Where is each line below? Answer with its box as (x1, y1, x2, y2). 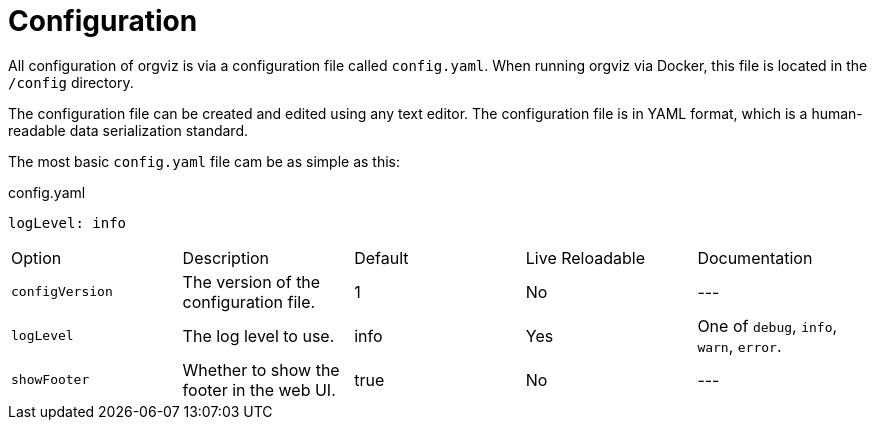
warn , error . (697, 335, 782, 356)
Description (182, 247, 270, 268)
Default (354, 247, 409, 268)
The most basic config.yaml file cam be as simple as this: (8, 152, 401, 170)
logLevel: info (8, 214, 127, 231)
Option (11, 247, 62, 268)
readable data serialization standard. (8, 121, 248, 139)
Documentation (697, 247, 813, 268)
